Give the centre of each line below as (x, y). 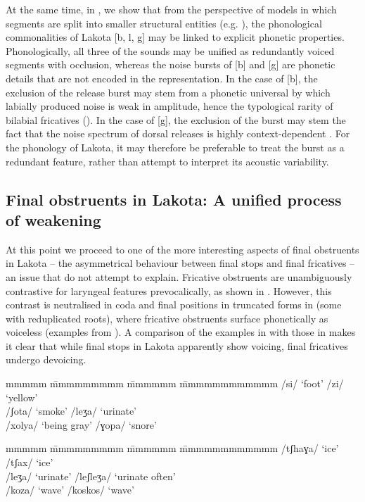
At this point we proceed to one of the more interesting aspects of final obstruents (182, 249)
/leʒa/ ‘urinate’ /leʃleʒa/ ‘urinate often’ (91, 476)
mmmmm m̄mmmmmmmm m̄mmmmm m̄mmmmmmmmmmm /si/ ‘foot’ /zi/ (175, 383)
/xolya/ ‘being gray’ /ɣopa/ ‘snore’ (81, 424)
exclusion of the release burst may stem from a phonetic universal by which (168, 92)
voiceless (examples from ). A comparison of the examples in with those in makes (181, 332)
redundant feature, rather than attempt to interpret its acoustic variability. (167, 161)
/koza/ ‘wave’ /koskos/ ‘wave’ (70, 490)
